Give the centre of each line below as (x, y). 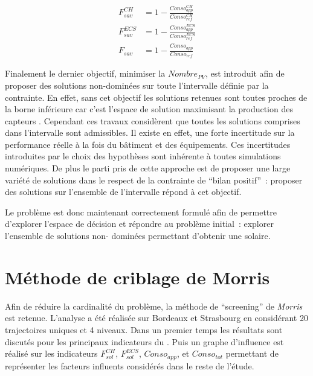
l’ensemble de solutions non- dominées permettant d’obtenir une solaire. (138, 236)
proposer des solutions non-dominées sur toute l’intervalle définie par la (137, 85)
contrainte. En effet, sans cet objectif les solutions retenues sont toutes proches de (156, 97)
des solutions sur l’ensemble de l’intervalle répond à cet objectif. (123, 192)
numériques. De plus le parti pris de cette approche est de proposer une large (148, 168)
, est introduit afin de (245, 73)
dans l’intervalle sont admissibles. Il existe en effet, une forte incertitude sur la (150, 132)
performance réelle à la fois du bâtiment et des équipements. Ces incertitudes (148, 144)
